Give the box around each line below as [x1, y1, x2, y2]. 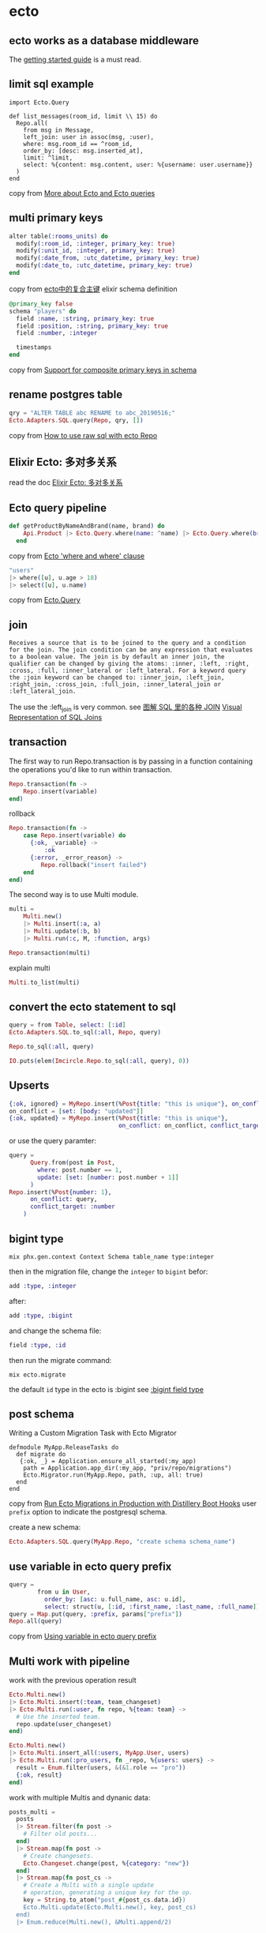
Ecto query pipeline [9, 501, 107, 515]
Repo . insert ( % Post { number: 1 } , [9, 1188, 112, 1196]
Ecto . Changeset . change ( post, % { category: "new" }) [23, 1859, 190, 1867]
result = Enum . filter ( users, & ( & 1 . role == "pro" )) [16, 1763, 186, 1771]
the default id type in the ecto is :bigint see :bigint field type [9, 1384, 204, 1394]
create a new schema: [9, 1522, 81, 1532]
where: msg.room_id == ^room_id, [23, 140, 133, 148]
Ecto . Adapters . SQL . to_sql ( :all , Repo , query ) [9, 1029, 161, 1037]
